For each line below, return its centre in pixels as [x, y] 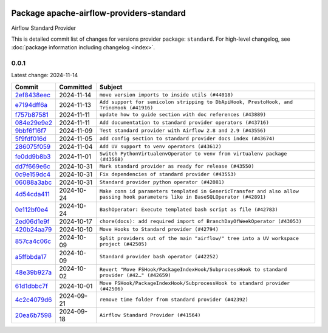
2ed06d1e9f [32, 221]
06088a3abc [33, 182]
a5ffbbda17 [31, 256]
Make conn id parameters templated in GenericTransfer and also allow [199, 191]
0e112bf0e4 [32, 210]
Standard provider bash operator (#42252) [159, 257]
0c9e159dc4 [33, 174]
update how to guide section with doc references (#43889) [183, 115]
